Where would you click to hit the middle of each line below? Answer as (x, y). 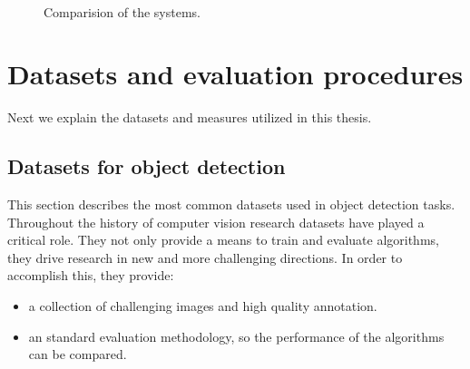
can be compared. (78, 354)
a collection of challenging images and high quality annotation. (203, 306)
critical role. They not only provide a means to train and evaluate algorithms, (223, 240)
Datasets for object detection (147, 166)
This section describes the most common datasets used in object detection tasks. (231, 204)
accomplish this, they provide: (91, 275)
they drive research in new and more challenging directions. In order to (205, 257)
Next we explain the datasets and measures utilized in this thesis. (190, 117)
